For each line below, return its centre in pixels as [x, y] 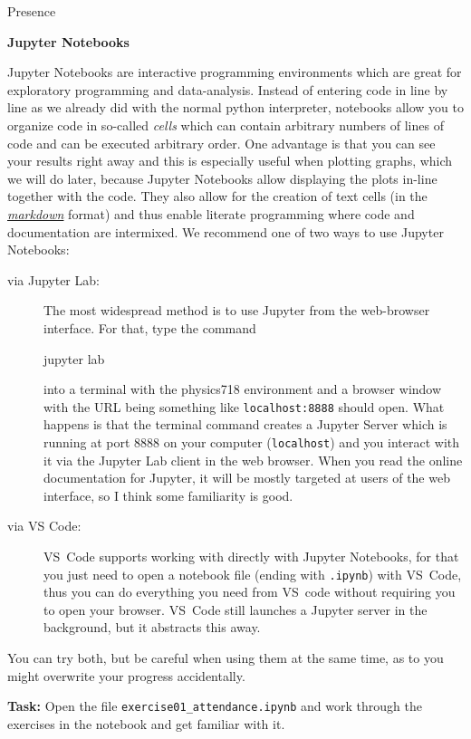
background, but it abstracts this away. [152, 627]
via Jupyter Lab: [53, 279]
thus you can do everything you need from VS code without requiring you [250, 592]
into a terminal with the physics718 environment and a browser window [243, 389]
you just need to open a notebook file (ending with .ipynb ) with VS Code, [253, 574]
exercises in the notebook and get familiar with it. [146, 723]
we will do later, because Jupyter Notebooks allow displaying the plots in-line [222, 178]
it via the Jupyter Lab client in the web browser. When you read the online [253, 460]
